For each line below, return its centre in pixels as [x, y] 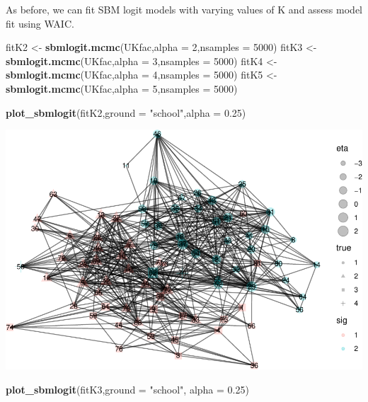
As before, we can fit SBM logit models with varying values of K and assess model [184, 9]
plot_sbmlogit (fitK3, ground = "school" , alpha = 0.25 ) [127, 389]
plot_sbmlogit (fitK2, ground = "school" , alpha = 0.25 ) [126, 112]
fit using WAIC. [40, 23]
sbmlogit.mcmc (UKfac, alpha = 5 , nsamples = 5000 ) [122, 88]
